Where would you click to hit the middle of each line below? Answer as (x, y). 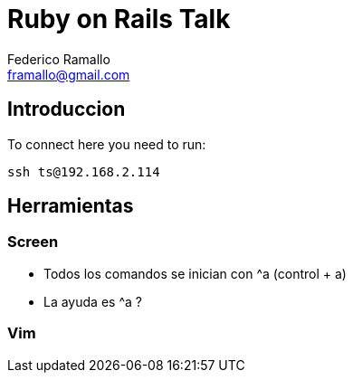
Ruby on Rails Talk (119, 19)
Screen (33, 242)
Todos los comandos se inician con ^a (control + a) (195, 273)
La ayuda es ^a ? (93, 301)
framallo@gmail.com (69, 74)
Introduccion (67, 109)
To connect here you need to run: (107, 144)
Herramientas (71, 206)
